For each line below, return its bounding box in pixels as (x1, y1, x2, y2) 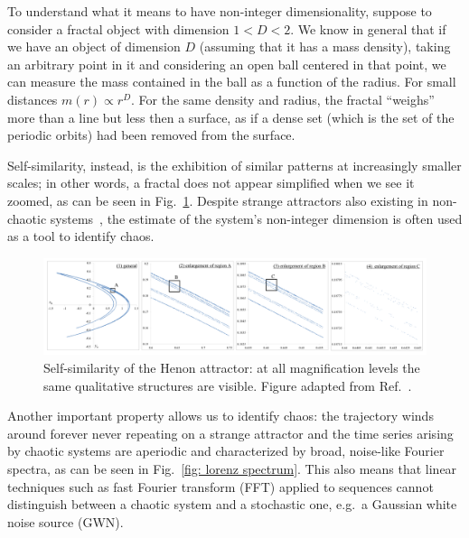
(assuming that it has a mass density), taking (199, 37, 451, 56)
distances (7, 89, 58, 108)
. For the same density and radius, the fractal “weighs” (131, 89, 435, 108)
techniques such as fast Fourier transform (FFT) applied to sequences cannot (7, 477, 434, 496)
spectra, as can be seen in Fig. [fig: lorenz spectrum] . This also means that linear (7, 459, 457, 478)
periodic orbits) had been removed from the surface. (7, 125, 295, 144)
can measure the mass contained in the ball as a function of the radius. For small (7, 72, 456, 91)
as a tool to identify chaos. (7, 227, 155, 246)
